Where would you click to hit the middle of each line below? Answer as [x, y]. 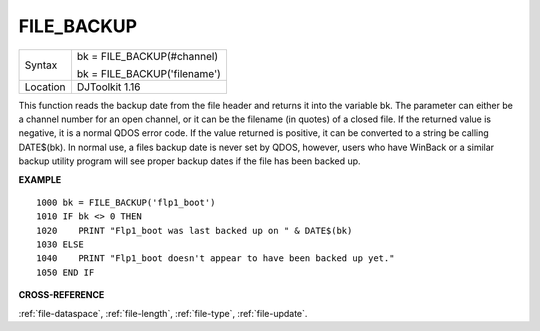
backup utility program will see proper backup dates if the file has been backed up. [189, 161]
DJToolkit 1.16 [108, 87]
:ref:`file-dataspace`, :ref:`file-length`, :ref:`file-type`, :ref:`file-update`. [163, 313]
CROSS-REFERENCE [61, 295]
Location [45, 87]
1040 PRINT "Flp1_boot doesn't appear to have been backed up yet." [215, 258]
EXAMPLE [40, 179]
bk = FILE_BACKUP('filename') [149, 73]
